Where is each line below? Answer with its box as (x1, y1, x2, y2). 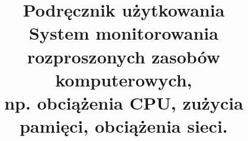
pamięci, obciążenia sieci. (20, 114, 228, 138)
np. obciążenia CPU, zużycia (4, 90, 243, 114)
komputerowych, (55, 67, 192, 91)
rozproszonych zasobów (27, 44, 221, 68)
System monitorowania (29, 21, 218, 45)
